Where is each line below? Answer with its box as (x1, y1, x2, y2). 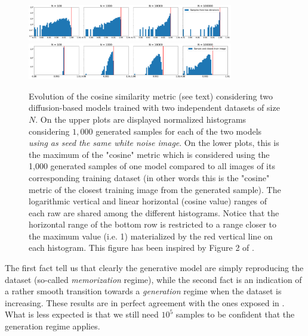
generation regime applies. (5, 320, 100, 332)
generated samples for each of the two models (96, 125, 262, 137)
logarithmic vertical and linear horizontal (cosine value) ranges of (29, 195, 267, 207)
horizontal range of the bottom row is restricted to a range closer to (29, 218, 277, 231)
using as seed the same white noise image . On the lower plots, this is (29, 136, 279, 149)
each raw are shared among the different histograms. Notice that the (29, 206, 279, 219)
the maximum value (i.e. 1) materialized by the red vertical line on (29, 229, 273, 242)
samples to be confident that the (175, 308, 295, 321)
